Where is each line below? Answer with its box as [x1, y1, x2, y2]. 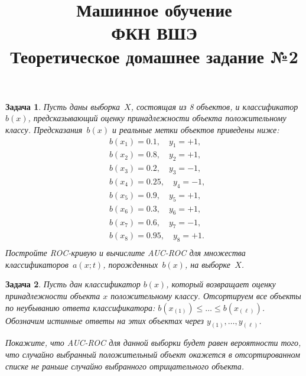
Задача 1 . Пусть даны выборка [5, 100, 120, 112]
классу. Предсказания [5, 123, 83, 135]
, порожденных [103, 258, 158, 270]
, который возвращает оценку [166, 278, 276, 290]
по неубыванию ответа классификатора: [5, 301, 155, 313]
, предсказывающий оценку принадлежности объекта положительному [28, 112, 287, 124]
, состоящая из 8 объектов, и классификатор [131, 100, 298, 112]
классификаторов [5, 258, 69, 270]
